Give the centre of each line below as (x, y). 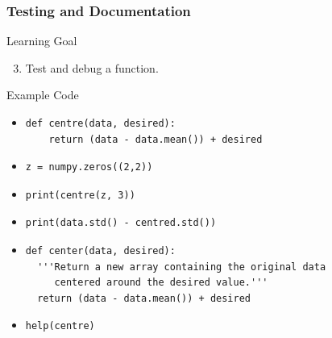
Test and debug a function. (92, 67)
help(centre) (60, 326)
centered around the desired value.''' (161, 283)
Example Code (43, 95)
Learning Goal (42, 41)
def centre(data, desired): (100, 123)
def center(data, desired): (100, 250)
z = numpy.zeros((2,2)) (89, 167)
